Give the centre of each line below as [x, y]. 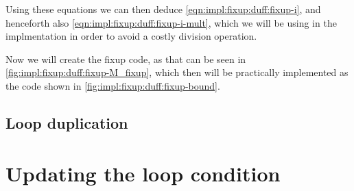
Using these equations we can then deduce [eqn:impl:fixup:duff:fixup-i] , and [163, 9]
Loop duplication [67, 122]
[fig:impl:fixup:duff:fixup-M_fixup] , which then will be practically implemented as [177, 72]
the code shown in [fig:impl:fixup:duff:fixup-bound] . [113, 85]
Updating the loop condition [143, 173]
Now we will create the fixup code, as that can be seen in [126, 59]
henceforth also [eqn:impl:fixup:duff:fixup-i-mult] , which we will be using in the [171, 22]
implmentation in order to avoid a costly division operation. [131, 36]
